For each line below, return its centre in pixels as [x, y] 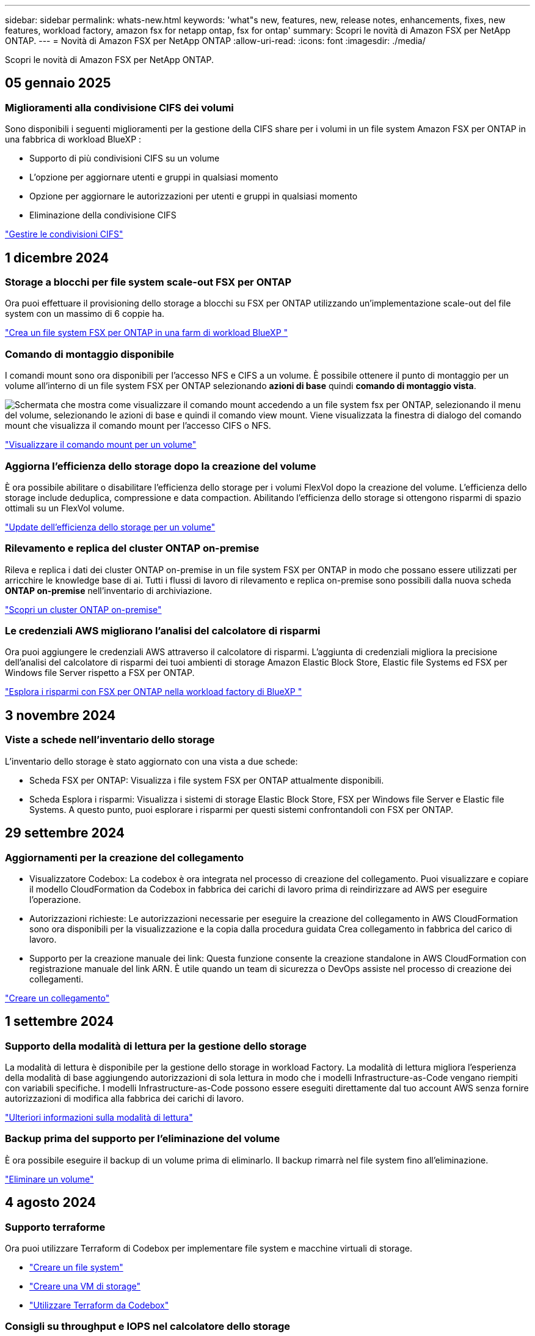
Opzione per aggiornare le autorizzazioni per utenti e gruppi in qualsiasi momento [194, 196]
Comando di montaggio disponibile [90, 354]
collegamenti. [56, 979]
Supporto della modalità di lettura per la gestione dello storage [156, 1046]
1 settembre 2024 [60, 1022]
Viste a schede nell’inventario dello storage [110, 740]
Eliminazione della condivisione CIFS [103, 215]
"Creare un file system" [76, 1267]
